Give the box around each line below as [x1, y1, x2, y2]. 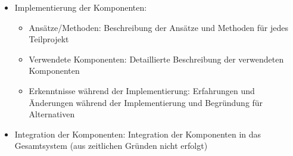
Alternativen [29, 108, 75, 120]
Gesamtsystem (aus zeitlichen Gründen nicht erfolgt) [14, 139, 208, 152]
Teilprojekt [29, 33, 69, 45]
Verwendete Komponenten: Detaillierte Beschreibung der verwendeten [29, 52, 284, 65]
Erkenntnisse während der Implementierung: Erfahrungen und [29, 84, 255, 96]
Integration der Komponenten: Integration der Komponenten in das [14, 127, 261, 140]
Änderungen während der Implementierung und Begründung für [29, 96, 263, 108]
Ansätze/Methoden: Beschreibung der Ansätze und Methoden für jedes [29, 21, 289, 33]
